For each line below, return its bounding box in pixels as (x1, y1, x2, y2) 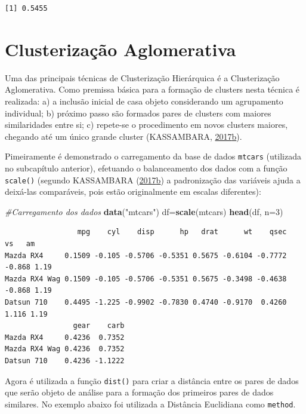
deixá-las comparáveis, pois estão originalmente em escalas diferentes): (5, 185, 261, 198)
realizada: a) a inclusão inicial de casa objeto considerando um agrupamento (5, 94, 283, 107)
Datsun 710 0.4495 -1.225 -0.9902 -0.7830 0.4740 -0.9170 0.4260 (5, 298, 287, 306)
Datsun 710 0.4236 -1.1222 (5, 356, 125, 365)
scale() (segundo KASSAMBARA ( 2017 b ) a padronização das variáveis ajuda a (5, 173, 301, 186)
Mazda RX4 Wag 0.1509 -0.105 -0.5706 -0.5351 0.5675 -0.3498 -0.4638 (5, 274, 287, 283)
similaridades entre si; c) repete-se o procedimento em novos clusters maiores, (5, 118, 288, 131)
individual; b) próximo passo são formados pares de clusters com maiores (5, 106, 271, 119)
